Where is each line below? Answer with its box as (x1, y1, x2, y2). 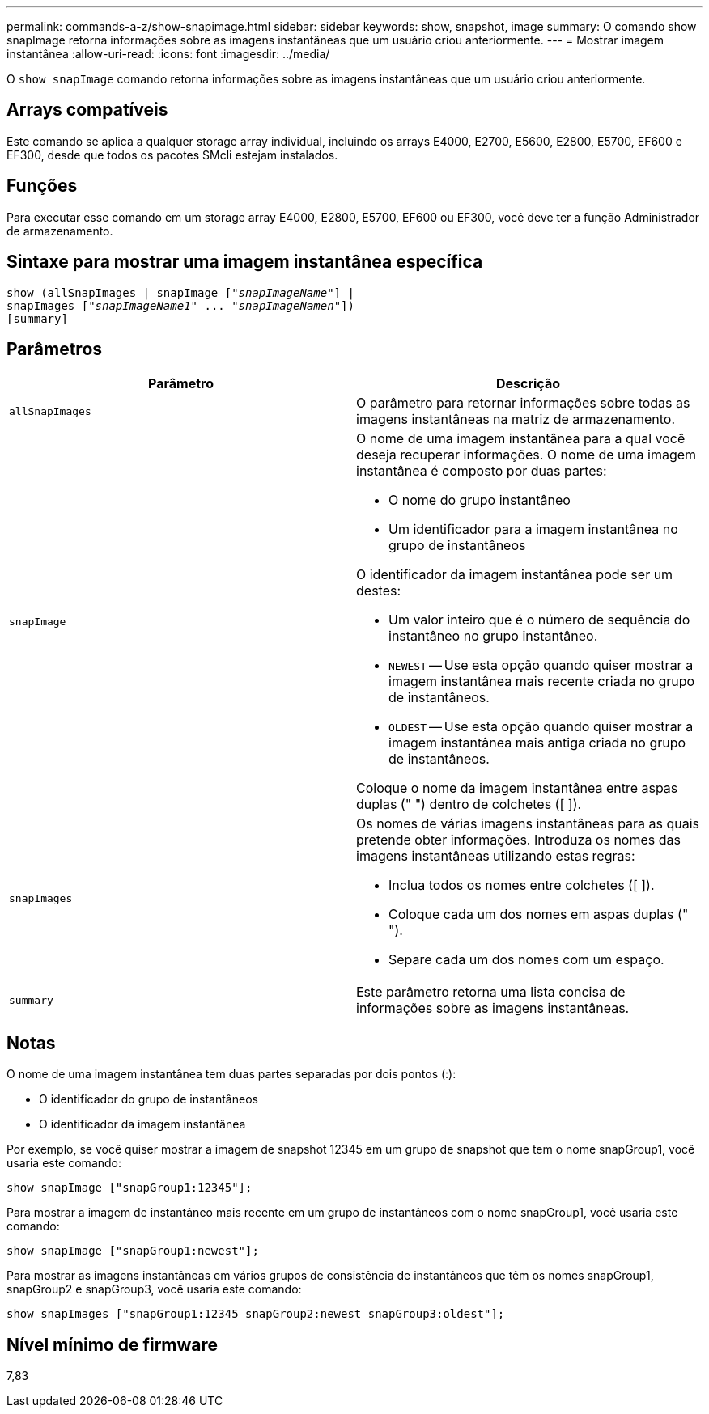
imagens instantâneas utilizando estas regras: (356, 848, 635, 865)
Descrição (495, 375, 561, 392)
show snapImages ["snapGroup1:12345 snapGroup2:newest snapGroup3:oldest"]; (6, 1307, 505, 1321)
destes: (356, 582, 401, 599)
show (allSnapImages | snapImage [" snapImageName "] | (6, 286, 354, 299)
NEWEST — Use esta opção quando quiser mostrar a (388, 657, 694, 674)
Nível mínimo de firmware (6, 1334, 219, 1355)
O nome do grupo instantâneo (388, 492, 571, 509)
